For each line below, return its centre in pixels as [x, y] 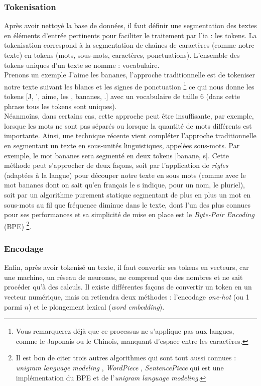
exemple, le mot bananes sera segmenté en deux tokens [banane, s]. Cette [116, 155]
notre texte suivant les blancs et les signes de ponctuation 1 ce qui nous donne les [129, 85]
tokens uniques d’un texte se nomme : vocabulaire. [82, 65]
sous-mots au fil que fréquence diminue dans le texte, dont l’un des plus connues [127, 204]
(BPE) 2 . [18, 225]
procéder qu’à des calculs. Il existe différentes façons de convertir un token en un [128, 287]
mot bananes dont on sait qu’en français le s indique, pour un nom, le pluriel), [124, 185]
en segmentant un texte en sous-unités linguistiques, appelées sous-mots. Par [122, 145]
